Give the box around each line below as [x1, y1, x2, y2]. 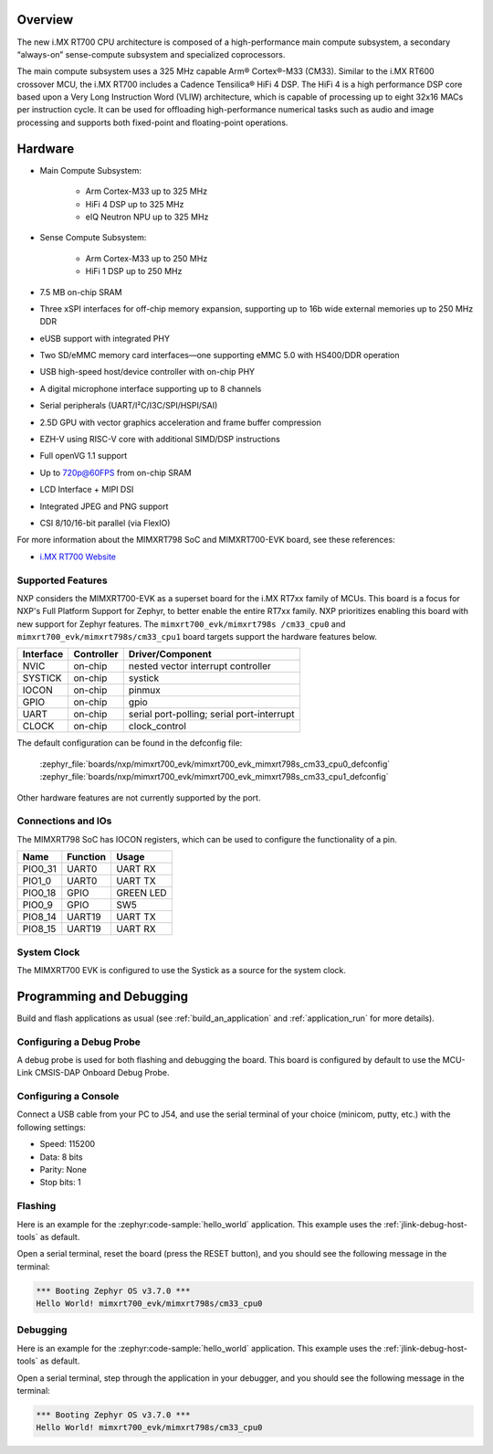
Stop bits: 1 [39, 1177, 81, 1188]
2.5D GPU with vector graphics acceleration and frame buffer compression [39, 417, 321, 428]
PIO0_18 [22, 886, 57, 899]
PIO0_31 [22, 863, 57, 876]
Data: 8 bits [39, 1152, 83, 1162]
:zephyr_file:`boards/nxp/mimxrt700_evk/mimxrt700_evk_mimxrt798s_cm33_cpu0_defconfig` [39, 759, 391, 769]
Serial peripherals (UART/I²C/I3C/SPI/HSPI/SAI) [39, 400, 218, 411]
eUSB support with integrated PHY [39, 333, 171, 344]
